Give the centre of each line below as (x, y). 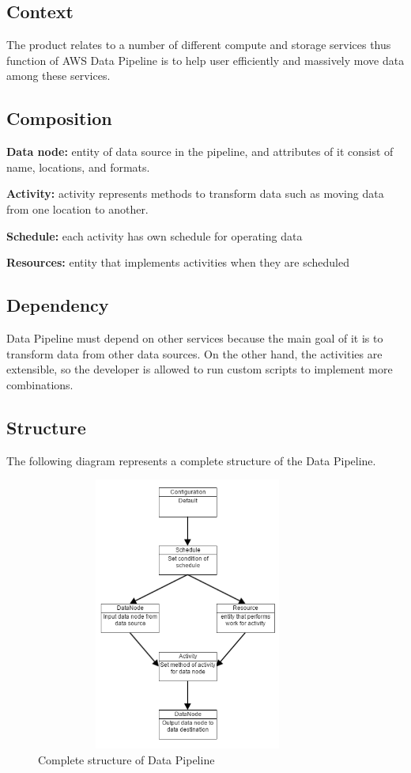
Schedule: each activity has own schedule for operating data (155, 235)
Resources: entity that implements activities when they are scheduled (178, 262)
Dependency (58, 305)
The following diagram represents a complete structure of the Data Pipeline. (191, 460)
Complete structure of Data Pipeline (126, 759)
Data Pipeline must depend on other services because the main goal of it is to (195, 337)
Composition (59, 118)
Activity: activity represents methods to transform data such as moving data (195, 193)
